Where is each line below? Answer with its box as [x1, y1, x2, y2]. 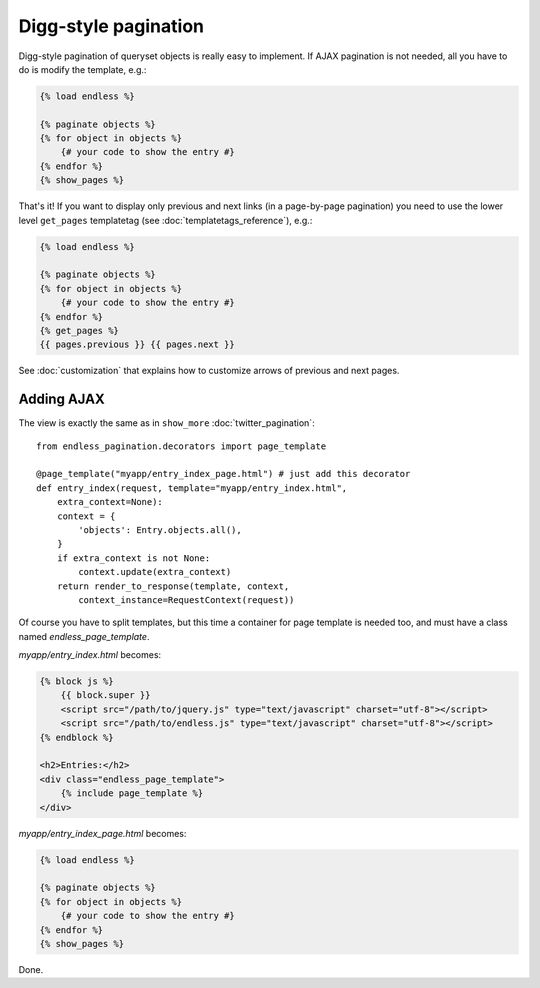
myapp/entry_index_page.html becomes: [18, 827, 187, 839]
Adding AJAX [18, 391, 105, 408]
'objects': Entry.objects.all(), [78, 524, 242, 535]
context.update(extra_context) [78, 566, 232, 578]
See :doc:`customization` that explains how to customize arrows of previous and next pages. [18, 365, 400, 377]
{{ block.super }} [60, 690, 151, 701]
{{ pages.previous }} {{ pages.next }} [39, 339, 235, 350]
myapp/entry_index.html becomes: [18, 649, 162, 661]
